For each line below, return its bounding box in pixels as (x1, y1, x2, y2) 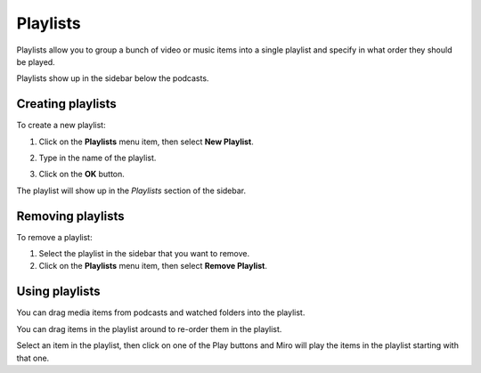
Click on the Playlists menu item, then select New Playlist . (38, 136, 254, 147)
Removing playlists (16, 208, 125, 223)
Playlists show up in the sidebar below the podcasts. (16, 73, 209, 84)
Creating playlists (16, 96, 118, 111)
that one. (16, 353, 50, 363)
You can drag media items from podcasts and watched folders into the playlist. (16, 307, 306, 318)
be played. (16, 56, 55, 67)
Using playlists (16, 284, 102, 299)
